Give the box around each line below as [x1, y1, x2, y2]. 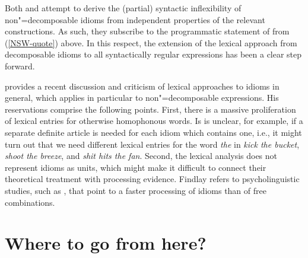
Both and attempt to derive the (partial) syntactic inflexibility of [5, 2, 242, 14]
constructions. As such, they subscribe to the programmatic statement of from [5, 25, 290, 37]
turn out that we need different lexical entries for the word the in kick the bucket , [5, 138, 300, 150]
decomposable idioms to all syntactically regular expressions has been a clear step [5, 48, 302, 60]
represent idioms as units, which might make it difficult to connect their [5, 161, 266, 173]
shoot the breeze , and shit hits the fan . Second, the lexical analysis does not [5, 149, 278, 162]
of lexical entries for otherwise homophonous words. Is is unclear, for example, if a [5, 114, 303, 127]
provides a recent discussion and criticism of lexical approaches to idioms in [5, 79, 280, 92]
